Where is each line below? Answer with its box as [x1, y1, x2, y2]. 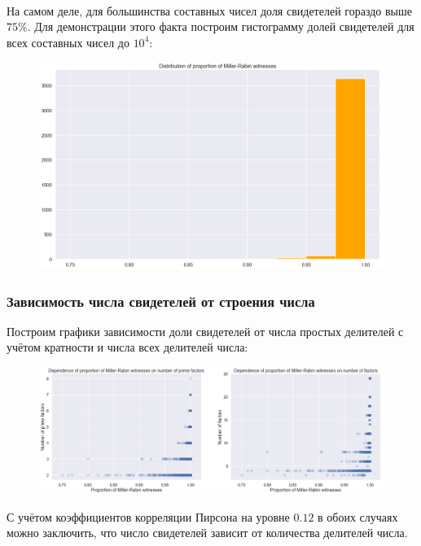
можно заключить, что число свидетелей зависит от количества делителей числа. [7, 524, 408, 541]
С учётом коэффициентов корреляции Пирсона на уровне [7, 508, 290, 525]
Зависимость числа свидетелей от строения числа [7, 290, 315, 311]
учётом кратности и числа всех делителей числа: [7, 339, 248, 356]
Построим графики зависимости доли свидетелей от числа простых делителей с [7, 322, 404, 339]
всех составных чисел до [7, 33, 129, 50]
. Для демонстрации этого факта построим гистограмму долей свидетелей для [27, 18, 414, 35]
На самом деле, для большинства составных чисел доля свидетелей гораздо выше [7, 2, 412, 19]
